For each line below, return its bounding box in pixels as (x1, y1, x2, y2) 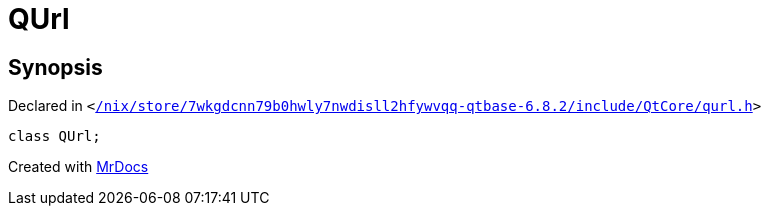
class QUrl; (8, 128, 101, 145)
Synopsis (8, 54, 103, 80)
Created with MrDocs (8, 158, 149, 176)
